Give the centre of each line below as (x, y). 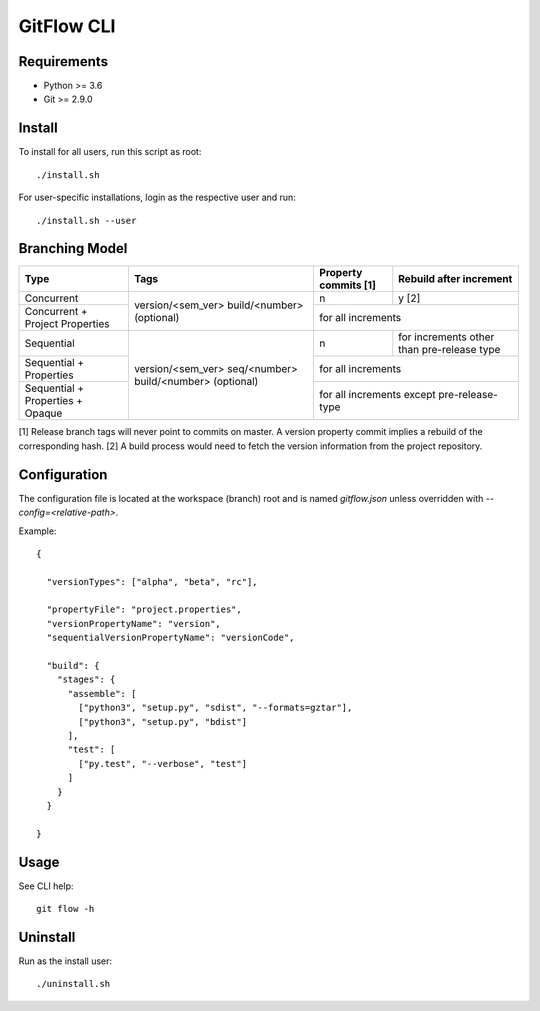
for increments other (446, 337)
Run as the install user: (65, 961)
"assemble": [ (102, 693)
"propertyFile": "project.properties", (144, 609)
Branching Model (73, 248)
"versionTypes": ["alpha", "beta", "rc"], (152, 581)
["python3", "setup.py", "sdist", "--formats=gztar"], (215, 708)
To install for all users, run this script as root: (110, 152)
